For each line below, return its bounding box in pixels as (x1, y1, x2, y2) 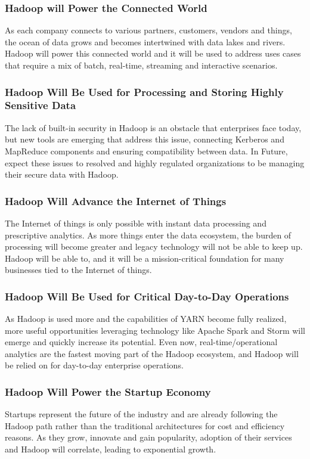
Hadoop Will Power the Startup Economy (5, 384, 211, 399)
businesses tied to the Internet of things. (5, 263, 152, 276)
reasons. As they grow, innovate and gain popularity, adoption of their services (5, 431, 292, 444)
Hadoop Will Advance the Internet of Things (5, 193, 227, 208)
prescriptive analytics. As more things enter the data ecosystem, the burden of (5, 228, 292, 241)
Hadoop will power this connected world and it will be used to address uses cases (5, 47, 301, 60)
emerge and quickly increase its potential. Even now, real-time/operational (5, 336, 278, 348)
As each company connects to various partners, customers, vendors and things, (5, 24, 292, 36)
